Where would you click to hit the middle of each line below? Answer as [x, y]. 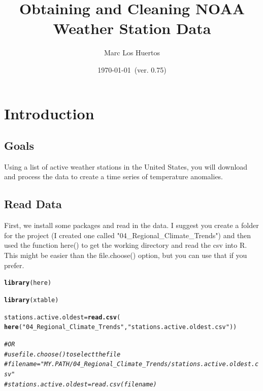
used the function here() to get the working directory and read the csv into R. [126, 245]
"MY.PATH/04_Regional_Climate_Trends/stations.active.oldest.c [150, 364]
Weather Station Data [132, 28]
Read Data [33, 204]
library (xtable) [31, 300]
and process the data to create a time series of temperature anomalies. [114, 176]
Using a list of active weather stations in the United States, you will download [126, 166]
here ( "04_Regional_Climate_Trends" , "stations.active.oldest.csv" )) [121, 327]
